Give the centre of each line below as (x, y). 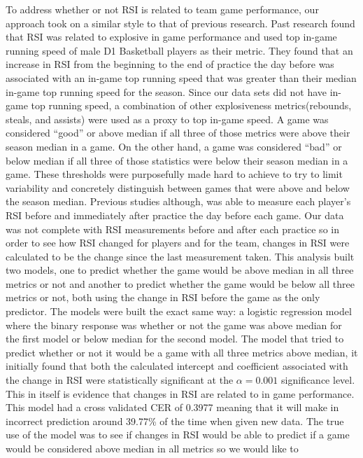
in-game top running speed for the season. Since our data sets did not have (166, 91)
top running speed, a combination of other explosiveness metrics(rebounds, (191, 105)
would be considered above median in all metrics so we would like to (152, 448)
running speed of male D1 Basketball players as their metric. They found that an (179, 50)
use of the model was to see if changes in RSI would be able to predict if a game (178, 435)
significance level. (318, 380)
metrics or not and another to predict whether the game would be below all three (180, 283)
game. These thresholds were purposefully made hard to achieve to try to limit (174, 174)
